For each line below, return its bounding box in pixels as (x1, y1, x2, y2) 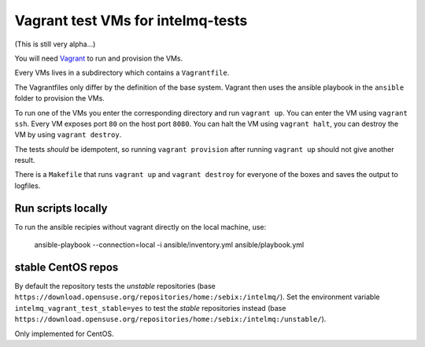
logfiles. (14, 181, 41, 190)
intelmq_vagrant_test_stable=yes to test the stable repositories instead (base (14, 303, 286, 312)
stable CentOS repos (14, 260, 119, 274)
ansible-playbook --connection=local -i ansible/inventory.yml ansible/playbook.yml (34, 240, 305, 249)
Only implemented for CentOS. (14, 329, 114, 338)
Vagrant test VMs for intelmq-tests (14, 12, 248, 29)
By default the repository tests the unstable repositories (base (14, 282, 216, 291)
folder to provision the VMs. (14, 94, 105, 103)
